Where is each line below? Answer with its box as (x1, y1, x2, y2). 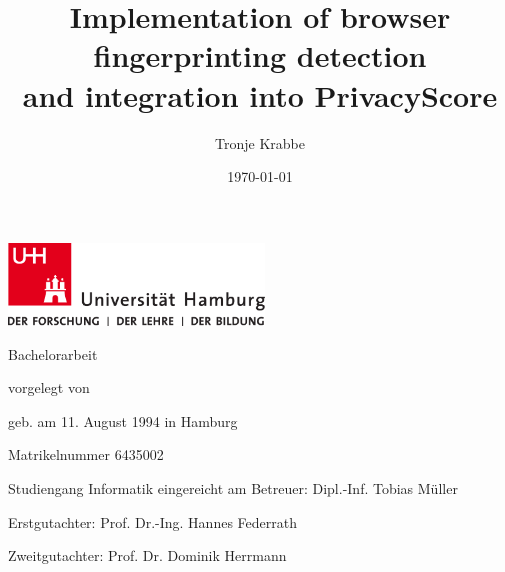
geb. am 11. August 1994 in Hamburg (8, 410, 238, 431)
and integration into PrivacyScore (22, 74, 498, 115)
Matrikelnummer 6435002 (8, 444, 164, 465)
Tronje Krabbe (215, 132, 305, 153)
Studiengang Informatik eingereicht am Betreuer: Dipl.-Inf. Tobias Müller (8, 477, 458, 498)
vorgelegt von (8, 377, 90, 398)
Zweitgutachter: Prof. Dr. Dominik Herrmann (8, 545, 287, 566)
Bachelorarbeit (8, 343, 98, 364)
